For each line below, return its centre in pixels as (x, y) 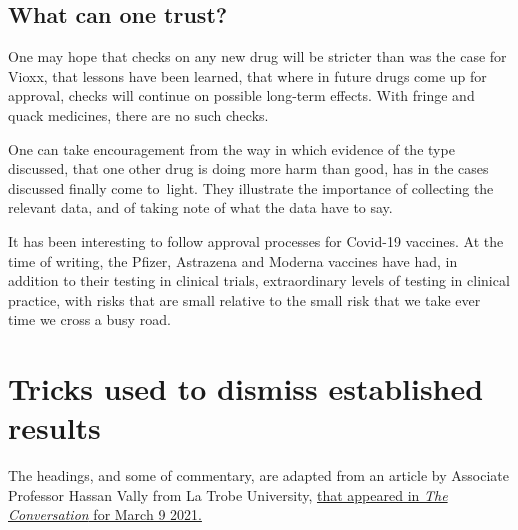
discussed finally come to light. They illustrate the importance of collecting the (251, 187)
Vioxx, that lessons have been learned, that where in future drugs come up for (247, 75)
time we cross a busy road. (89, 319)
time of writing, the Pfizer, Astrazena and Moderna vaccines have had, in (233, 260)
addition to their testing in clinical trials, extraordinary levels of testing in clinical (259, 280)
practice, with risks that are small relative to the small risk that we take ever (244, 299)
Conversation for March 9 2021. (105, 514)
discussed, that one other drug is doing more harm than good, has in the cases (248, 168)
